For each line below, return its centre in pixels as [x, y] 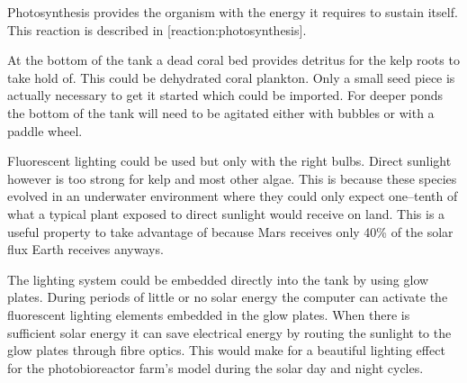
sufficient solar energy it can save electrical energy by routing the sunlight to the [229, 332]
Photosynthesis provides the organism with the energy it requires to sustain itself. [233, 12]
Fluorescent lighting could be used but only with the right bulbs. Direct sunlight [229, 161]
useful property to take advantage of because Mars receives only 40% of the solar [230, 231]
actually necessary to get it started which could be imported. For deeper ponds [225, 95]
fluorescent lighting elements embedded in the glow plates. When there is [209, 314]
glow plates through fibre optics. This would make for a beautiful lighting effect [226, 350]
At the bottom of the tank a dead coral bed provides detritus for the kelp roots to [233, 60]
